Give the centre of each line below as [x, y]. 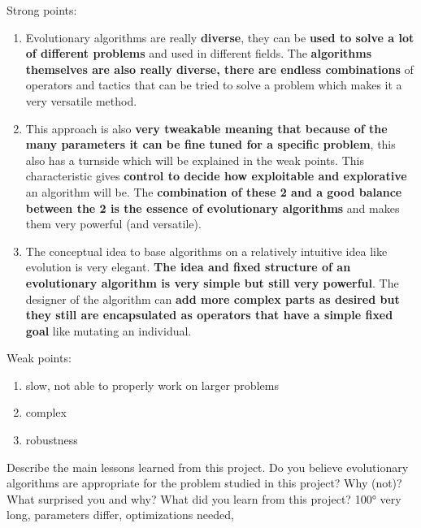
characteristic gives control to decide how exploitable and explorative [216, 176]
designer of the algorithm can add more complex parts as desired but [213, 299]
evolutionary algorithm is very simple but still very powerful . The [212, 282]
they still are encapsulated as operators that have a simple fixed [209, 315]
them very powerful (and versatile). [113, 224]
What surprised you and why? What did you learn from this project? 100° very [204, 498]
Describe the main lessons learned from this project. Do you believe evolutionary [208, 467]
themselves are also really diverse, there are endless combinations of [219, 69]
